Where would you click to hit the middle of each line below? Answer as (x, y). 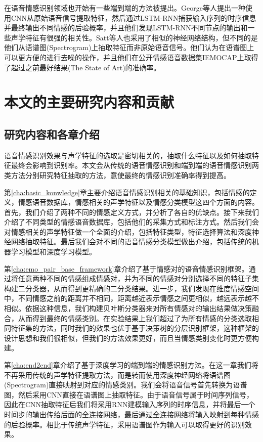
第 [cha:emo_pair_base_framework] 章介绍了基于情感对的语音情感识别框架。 (126, 268)
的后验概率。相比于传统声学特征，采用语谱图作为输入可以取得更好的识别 (124, 424)
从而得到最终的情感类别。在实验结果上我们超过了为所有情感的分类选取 (135, 318)
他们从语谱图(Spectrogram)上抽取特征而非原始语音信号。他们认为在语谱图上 (129, 47)
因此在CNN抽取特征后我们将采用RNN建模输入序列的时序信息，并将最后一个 (130, 404)
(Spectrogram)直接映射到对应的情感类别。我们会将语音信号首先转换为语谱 (126, 385)
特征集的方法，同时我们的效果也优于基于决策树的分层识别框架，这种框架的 (135, 328)
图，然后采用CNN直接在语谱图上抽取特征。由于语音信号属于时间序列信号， (129, 394)
